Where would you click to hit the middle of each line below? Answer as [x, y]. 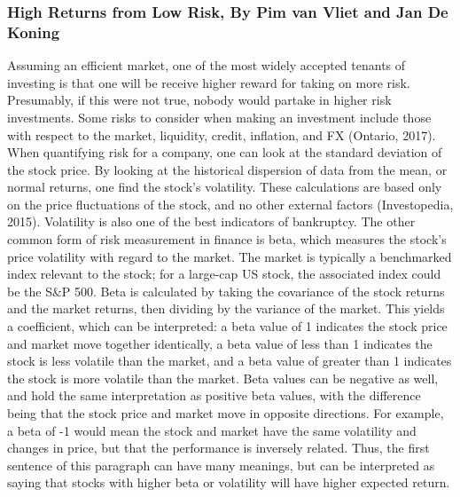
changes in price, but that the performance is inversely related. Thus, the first [218, 448]
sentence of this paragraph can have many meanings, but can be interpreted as [221, 465]
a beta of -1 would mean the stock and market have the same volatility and [212, 430]
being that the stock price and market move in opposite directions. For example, [226, 413]
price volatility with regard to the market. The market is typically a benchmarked [230, 256]
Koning [34, 32]
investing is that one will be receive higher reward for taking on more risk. [209, 82]
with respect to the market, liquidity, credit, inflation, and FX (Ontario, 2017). [222, 134]
